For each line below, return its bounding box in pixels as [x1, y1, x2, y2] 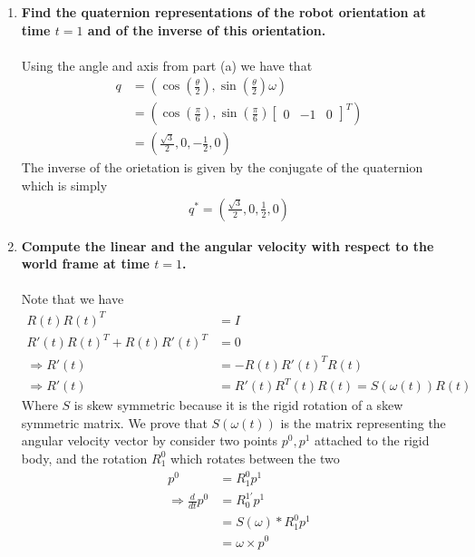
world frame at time [21, 254, 150, 273]
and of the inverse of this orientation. [87, 20, 326, 39]
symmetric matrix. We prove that [21, 413, 208, 432]
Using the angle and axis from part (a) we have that [21, 55, 313, 74]
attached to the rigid [315, 431, 430, 450]
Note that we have [21, 289, 124, 308]
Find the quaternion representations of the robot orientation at [21, 3, 426, 21]
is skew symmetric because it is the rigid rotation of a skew [73, 396, 403, 415]
